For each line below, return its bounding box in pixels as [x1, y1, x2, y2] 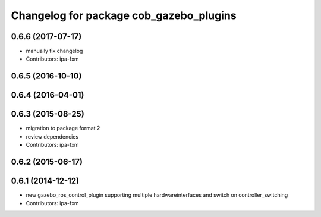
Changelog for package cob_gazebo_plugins [11, 9, 237, 22]
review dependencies [26, 133, 79, 140]
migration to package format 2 [26, 125, 100, 132]
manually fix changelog [26, 48, 83, 55]
